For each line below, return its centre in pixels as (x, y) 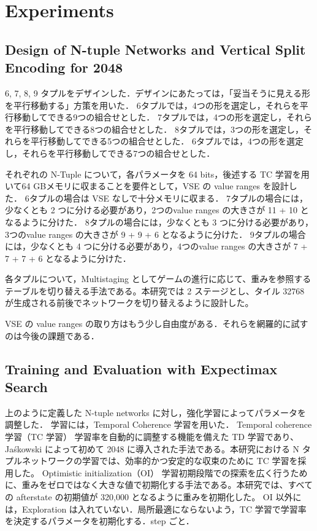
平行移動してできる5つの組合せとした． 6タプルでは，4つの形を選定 (167, 141)
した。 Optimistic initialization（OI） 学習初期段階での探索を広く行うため (160, 472)
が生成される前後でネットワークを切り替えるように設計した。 (129, 303)
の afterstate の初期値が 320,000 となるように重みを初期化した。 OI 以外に (153, 497)
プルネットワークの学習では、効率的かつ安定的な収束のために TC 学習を (151, 461)
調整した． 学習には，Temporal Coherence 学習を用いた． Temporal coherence (158, 424)
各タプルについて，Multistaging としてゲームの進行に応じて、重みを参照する (158, 279)
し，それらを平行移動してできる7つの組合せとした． (110, 153)
